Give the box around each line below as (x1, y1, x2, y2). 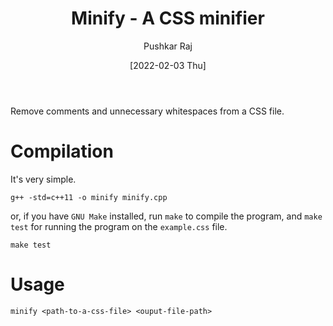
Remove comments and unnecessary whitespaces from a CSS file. (10, 105, 285, 117)
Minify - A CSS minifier (71, 7, 265, 30)
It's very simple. (10, 173, 77, 185)
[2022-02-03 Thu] (129, 59, 207, 71)
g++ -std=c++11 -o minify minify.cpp (10, 192, 168, 202)
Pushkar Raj (143, 40, 193, 52)
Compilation (10, 140, 114, 163)
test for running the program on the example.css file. (10, 220, 228, 232)
